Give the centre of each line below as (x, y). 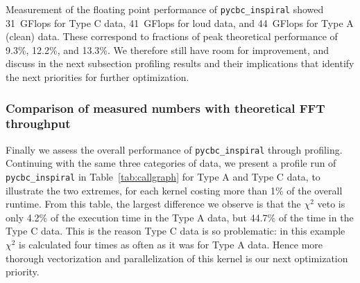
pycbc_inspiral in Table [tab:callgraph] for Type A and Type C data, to (163, 177)
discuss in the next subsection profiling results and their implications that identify (180, 63)
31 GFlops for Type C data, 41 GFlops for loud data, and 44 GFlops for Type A (180, 22)
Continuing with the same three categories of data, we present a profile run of (171, 163)
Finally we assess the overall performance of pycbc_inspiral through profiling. (174, 149)
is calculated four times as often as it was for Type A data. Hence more (171, 245)
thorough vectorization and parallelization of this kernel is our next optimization (177, 258)
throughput (38, 124)
